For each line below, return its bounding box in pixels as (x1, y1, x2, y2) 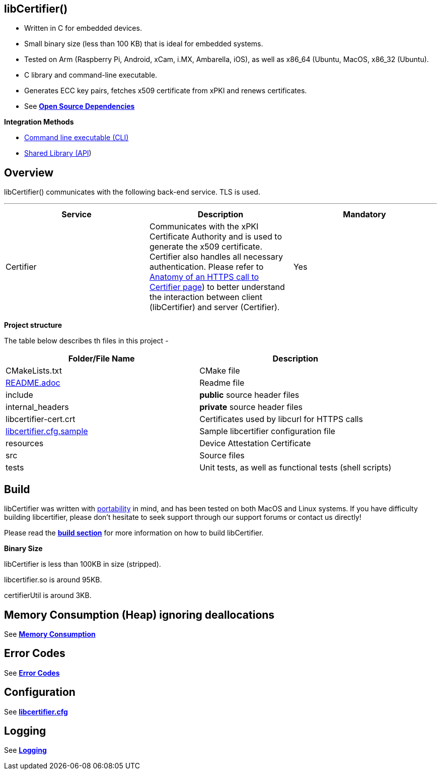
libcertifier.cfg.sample (6, 426, 88, 437)
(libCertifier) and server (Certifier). (149, 302, 280, 313)
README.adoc (6, 378, 60, 388)
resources (6, 438, 44, 449)
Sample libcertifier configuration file (199, 426, 335, 437)
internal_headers (6, 402, 69, 412)
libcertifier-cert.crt (6, 414, 76, 425)
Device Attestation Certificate (199, 438, 311, 449)
